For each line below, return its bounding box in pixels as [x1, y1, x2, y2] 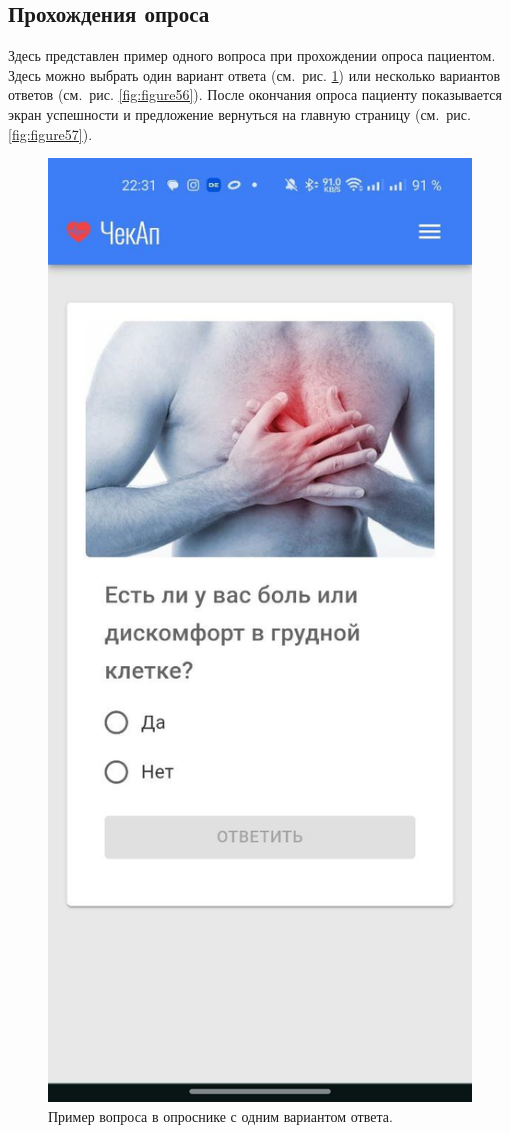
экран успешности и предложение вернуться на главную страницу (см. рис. [8, 103, 471, 124]
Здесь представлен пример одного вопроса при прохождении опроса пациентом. [8, 45, 496, 66]
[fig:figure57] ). [8, 123, 93, 144]
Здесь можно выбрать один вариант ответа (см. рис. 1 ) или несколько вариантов [8, 64, 501, 85]
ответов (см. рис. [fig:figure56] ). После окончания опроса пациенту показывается [8, 84, 502, 105]
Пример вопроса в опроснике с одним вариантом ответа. [48, 1105, 393, 1126]
